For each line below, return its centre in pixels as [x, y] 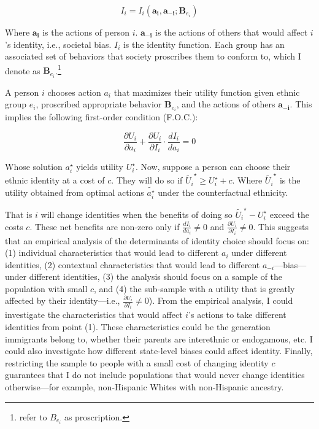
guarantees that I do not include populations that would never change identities [155, 375]
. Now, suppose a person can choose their [213, 167]
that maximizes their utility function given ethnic [207, 92]
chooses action [74, 92]
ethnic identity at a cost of [55, 180]
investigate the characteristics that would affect [94, 315]
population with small [46, 288]
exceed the [289, 214]
